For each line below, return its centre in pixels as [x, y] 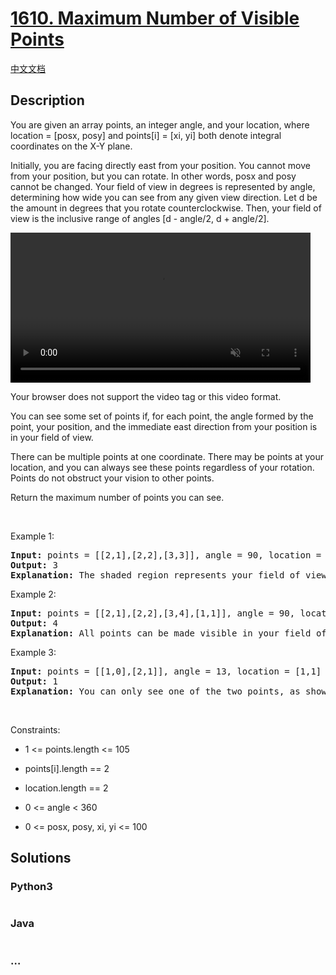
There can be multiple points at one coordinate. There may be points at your [167, 456]
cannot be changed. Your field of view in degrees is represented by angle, [163, 186]
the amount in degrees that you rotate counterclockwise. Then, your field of [166, 208]
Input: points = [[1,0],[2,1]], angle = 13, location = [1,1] [166, 671]
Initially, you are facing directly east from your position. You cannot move [160, 165]
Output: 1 [34, 681]
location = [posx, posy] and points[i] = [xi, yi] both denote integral [146, 135]
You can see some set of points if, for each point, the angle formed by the [162, 416]
